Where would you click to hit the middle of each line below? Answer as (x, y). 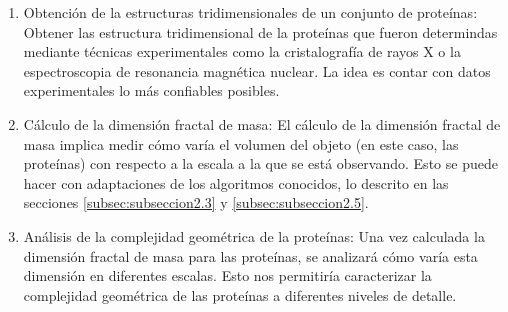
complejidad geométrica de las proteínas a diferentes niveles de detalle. (240, 294)
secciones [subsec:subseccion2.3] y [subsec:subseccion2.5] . (196, 202)
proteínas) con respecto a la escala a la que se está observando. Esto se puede (260, 163)
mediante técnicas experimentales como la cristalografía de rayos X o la (242, 51)
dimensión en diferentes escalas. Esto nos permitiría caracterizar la (227, 275)
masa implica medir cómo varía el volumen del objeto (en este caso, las (241, 143)
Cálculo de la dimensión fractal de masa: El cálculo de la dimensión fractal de (262, 123)
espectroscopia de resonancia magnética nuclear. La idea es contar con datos (257, 70)
